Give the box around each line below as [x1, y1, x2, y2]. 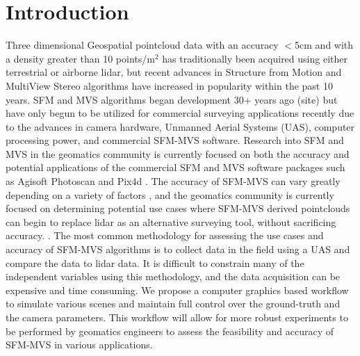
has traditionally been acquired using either [162, 51, 347, 65]
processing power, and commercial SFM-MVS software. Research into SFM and [6, 133, 344, 147]
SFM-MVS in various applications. [6, 337, 153, 352]
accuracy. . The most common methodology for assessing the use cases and [6, 228, 324, 243]
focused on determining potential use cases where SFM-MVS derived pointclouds [6, 201, 350, 216]
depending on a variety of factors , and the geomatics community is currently [6, 187, 334, 202]
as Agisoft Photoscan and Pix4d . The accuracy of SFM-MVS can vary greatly [6, 174, 341, 188]
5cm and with [295, 38, 354, 52]
